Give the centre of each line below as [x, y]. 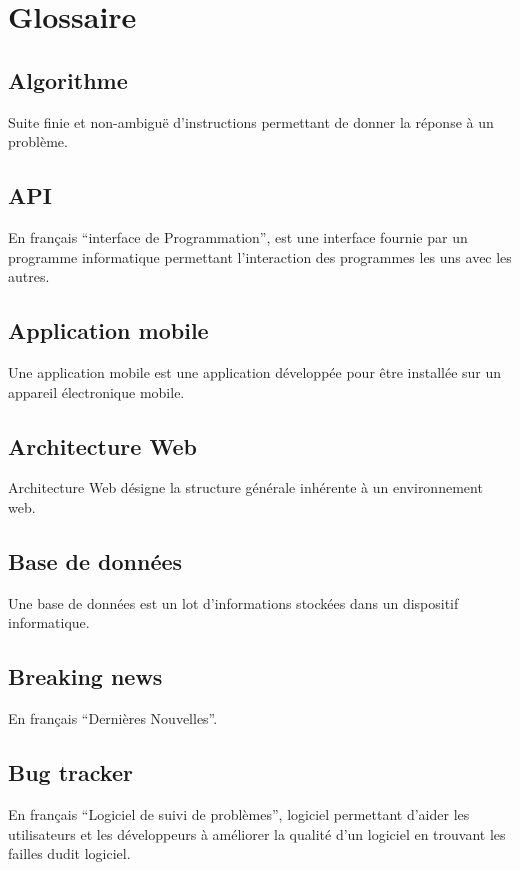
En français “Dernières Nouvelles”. [113, 718]
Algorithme [68, 79]
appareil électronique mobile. [96, 391]
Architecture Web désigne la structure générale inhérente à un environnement [245, 487]
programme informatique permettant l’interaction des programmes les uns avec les [260, 256]
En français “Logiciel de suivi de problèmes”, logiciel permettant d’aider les [239, 813]
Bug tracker [70, 772]
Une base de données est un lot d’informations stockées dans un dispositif [233, 602]
